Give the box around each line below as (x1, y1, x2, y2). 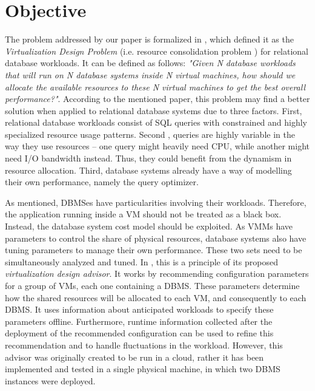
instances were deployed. (5, 374, 96, 387)
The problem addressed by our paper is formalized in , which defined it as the (5, 33, 294, 46)
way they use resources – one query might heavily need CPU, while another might (5, 140, 310, 152)
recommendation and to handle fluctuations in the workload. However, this (5, 338, 283, 351)
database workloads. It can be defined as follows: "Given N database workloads (5, 56, 296, 69)
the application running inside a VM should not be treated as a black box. (5, 208, 282, 220)
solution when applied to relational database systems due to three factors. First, (5, 104, 302, 117)
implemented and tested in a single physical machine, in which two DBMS (5, 362, 280, 375)
